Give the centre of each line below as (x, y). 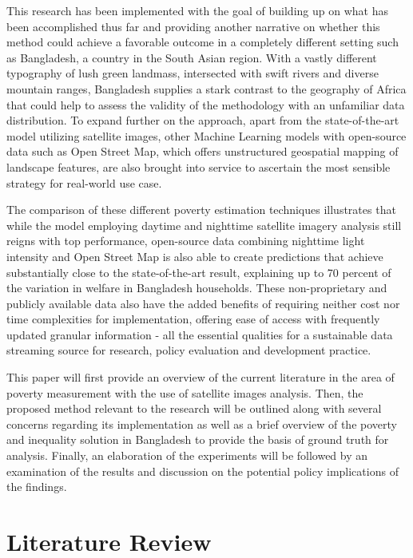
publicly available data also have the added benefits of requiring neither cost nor (203, 303)
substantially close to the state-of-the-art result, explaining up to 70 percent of (199, 272)
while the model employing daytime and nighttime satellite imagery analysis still (204, 225)
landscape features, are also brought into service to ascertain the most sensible (199, 166)
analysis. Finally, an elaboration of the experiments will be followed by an (187, 455)
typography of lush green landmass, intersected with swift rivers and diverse (193, 73)
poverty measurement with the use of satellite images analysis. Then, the (185, 392)
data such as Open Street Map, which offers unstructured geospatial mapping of (203, 151)
